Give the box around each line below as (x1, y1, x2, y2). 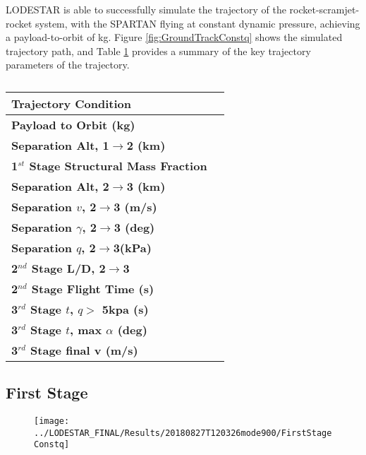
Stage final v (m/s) (30, 341, 138, 358)
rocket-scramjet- (289, 2, 360, 16)
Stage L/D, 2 (31, 259, 106, 276)
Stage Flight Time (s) (31, 280, 154, 297)
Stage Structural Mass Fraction (29, 157, 207, 174)
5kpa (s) (102, 300, 149, 317)
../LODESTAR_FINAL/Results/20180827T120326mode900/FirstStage (34, 427, 332, 438)
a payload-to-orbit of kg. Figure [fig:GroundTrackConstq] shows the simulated (6, 30, 343, 45)
